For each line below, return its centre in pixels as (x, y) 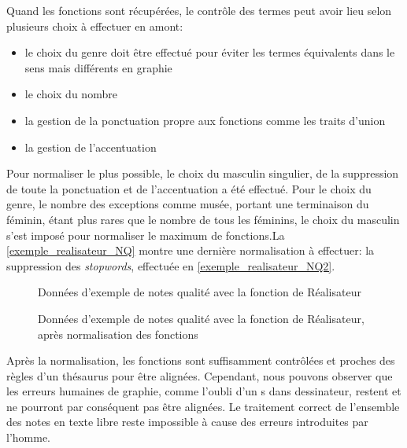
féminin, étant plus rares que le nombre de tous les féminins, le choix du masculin (203, 219)
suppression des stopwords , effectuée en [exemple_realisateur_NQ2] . (171, 265)
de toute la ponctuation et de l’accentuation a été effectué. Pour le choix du (189, 188)
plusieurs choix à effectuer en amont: (95, 26)
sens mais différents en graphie (98, 67)
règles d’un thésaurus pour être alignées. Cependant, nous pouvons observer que (200, 375)
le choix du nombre (71, 94)
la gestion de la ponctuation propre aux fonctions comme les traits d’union (205, 120)
